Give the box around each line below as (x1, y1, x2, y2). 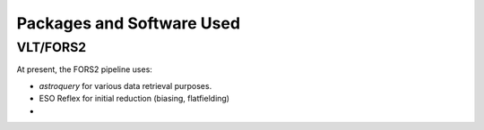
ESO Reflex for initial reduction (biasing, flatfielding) (39, 93, 230, 104)
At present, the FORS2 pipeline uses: (16, 64, 152, 75)
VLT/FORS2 (16, 39, 87, 55)
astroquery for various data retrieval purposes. (39, 80, 212, 91)
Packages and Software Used (16, 13, 241, 33)
